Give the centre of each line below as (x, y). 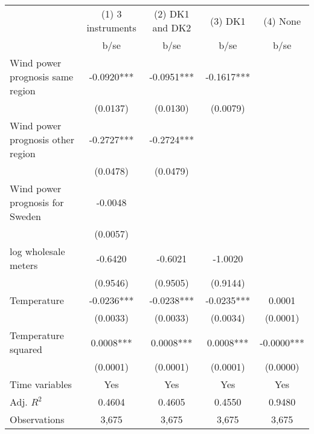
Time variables (41, 384)
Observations (37, 419)
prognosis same (42, 76)
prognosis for (37, 202)
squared (26, 349)
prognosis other (42, 139)
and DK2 (172, 28)
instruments (111, 28)
